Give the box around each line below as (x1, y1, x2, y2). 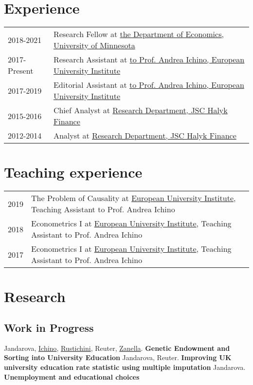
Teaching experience (4, 162, 143, 182)
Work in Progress (4, 320, 94, 335)
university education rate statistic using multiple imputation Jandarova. (4, 362, 246, 372)
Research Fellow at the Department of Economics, (53, 28, 224, 40)
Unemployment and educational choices (4, 371, 140, 382)
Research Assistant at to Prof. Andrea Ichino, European (53, 54, 245, 65)
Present (8, 65, 34, 77)
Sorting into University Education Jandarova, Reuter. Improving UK (4, 352, 232, 363)
